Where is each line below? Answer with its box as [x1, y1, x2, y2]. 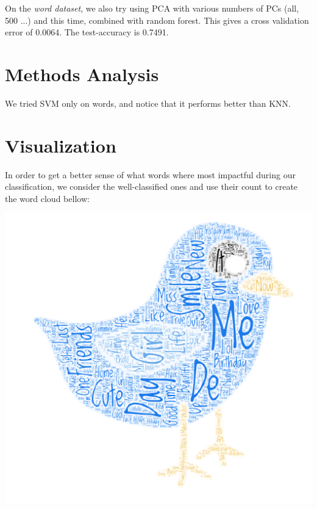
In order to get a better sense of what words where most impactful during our [5, 168, 296, 181]
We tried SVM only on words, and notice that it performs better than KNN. [5, 96, 291, 109]
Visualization [5, 132, 116, 157]
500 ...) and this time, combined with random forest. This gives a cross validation [5, 13, 309, 26]
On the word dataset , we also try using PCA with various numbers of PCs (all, [5, 2, 299, 14]
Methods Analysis [5, 61, 159, 86]
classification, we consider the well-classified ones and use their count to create [5, 180, 298, 193]
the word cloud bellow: [5, 192, 90, 204]
